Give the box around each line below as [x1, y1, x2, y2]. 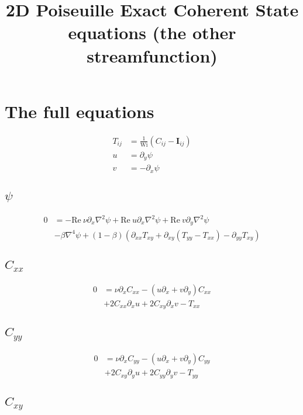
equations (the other [68, 20, 236, 44]
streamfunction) [87, 43, 218, 67]
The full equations [5, 99, 154, 123]
